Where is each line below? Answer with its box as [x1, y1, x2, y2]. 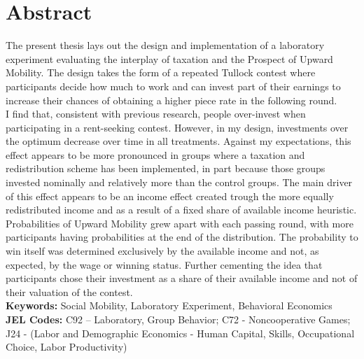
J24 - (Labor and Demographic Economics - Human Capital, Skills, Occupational [6, 325, 355, 340]
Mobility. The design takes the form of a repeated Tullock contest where [6, 65, 316, 80]
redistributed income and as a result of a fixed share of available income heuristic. [6, 202, 357, 217]
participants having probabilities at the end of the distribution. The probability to [6, 230, 358, 244]
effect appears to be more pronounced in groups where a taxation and [6, 147, 305, 162]
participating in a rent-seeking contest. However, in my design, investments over [6, 120, 349, 134]
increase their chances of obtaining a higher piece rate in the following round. [6, 92, 337, 107]
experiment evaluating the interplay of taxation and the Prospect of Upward [6, 51, 333, 66]
